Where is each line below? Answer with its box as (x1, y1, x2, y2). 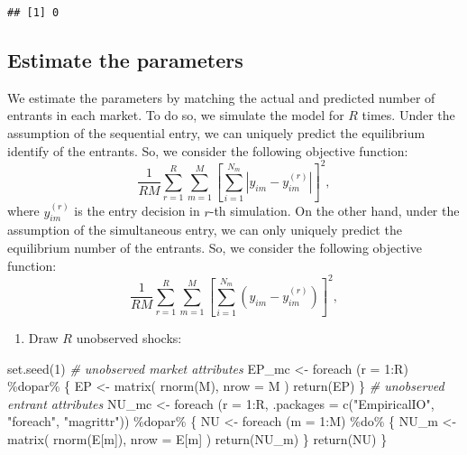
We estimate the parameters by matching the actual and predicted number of (7, 88, 435, 107)
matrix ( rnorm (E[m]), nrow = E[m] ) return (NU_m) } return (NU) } (7, 430, 388, 449)
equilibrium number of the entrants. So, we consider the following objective (7, 237, 422, 256)
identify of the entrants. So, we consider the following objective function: (7, 141, 408, 160)
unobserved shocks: (76, 329, 182, 348)
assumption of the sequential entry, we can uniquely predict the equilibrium (7, 124, 426, 143)
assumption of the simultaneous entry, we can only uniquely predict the (7, 220, 402, 239)
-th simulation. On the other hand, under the (209, 201, 460, 220)
